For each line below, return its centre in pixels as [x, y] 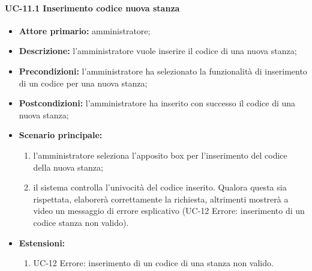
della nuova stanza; [68, 167]
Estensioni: [42, 242]
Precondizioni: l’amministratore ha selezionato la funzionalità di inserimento [163, 71]
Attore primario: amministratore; [85, 30]
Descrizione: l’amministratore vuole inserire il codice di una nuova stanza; [158, 51]
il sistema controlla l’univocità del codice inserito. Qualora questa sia [160, 187]
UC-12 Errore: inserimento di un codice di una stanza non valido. [153, 263]
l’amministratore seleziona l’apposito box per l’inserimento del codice [160, 155]
